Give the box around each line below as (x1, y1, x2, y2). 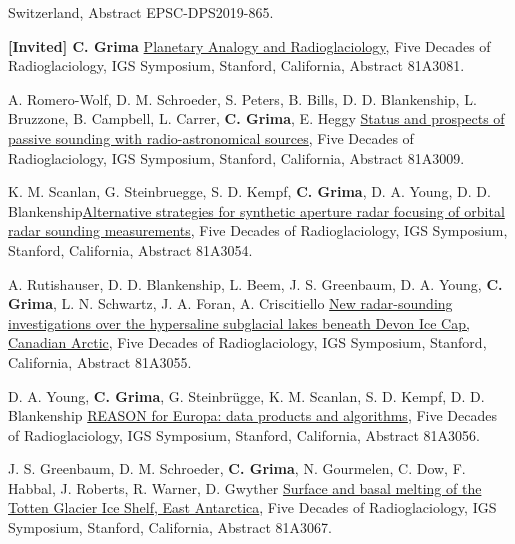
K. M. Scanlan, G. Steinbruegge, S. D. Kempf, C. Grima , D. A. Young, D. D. (8, 181, 491, 202)
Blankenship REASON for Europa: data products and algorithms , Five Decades (8, 405, 497, 426)
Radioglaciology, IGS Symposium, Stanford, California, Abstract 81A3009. (8, 147, 465, 168)
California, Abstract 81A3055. (8, 351, 192, 372)
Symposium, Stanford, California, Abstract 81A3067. (8, 517, 332, 538)
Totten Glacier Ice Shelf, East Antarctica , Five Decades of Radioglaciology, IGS (8, 497, 497, 518)
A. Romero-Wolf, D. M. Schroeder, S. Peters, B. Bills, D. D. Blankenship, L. (8, 88, 477, 109)
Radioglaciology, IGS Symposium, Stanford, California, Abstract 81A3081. (8, 55, 465, 76)
